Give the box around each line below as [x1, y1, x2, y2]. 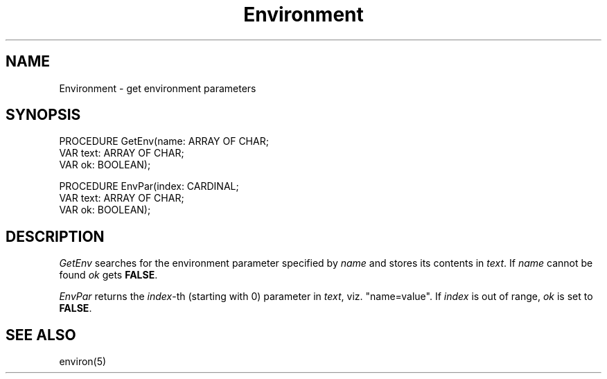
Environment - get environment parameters [59, 82, 256, 94]
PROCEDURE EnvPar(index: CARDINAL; [59, 180, 239, 193]
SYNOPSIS [6, 106, 81, 124]
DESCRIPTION [6, 227, 105, 245]
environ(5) [59, 355, 107, 368]
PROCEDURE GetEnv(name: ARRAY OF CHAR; [59, 135, 269, 148]
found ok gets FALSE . [59, 269, 158, 281]
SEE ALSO [6, 326, 76, 344]
